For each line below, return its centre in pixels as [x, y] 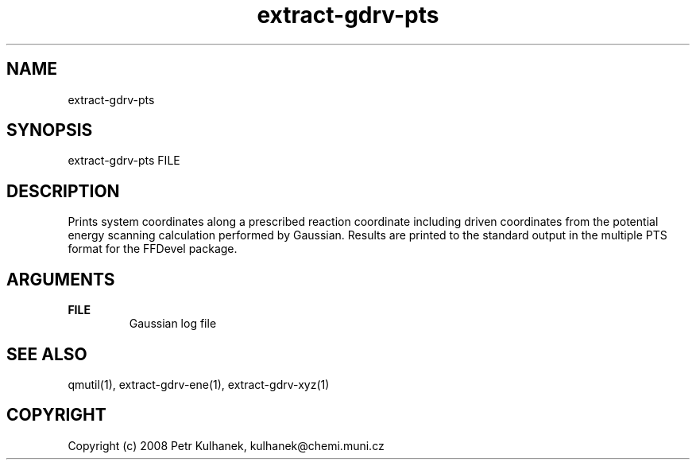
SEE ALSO [47, 354]
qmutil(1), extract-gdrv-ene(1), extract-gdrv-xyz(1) [199, 384]
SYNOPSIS [50, 130]
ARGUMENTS [61, 279]
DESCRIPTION [63, 191]
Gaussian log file [173, 324]
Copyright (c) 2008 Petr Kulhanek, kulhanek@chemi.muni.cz [226, 445]
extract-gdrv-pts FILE [124, 161]
